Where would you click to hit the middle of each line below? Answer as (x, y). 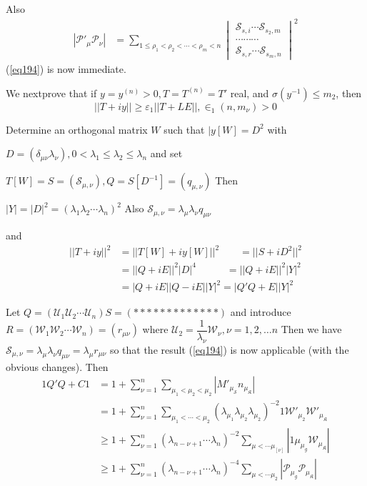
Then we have (311, 329)
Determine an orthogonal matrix (77, 129)
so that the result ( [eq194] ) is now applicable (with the (229, 349)
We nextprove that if (51, 93)
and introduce (261, 312)
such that (184, 129)
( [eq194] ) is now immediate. (66, 69)
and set (166, 153)
